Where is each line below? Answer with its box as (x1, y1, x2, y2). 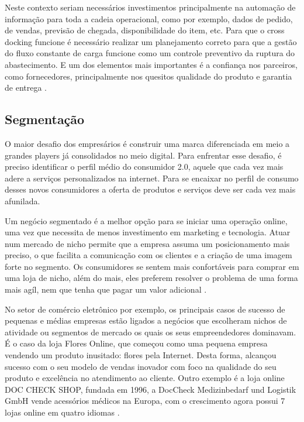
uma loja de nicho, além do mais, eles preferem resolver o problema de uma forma (5, 272, 298, 284)
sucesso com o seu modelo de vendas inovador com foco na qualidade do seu (5, 360, 277, 372)
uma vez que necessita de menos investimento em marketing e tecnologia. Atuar (5, 226, 291, 238)
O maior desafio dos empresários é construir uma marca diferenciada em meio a (5, 137, 290, 149)
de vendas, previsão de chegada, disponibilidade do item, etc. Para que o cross (5, 24, 285, 36)
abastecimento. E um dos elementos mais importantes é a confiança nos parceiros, (5, 58, 298, 70)
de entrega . (5, 81, 47, 94)
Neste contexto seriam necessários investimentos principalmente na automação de (5, 1, 296, 13)
